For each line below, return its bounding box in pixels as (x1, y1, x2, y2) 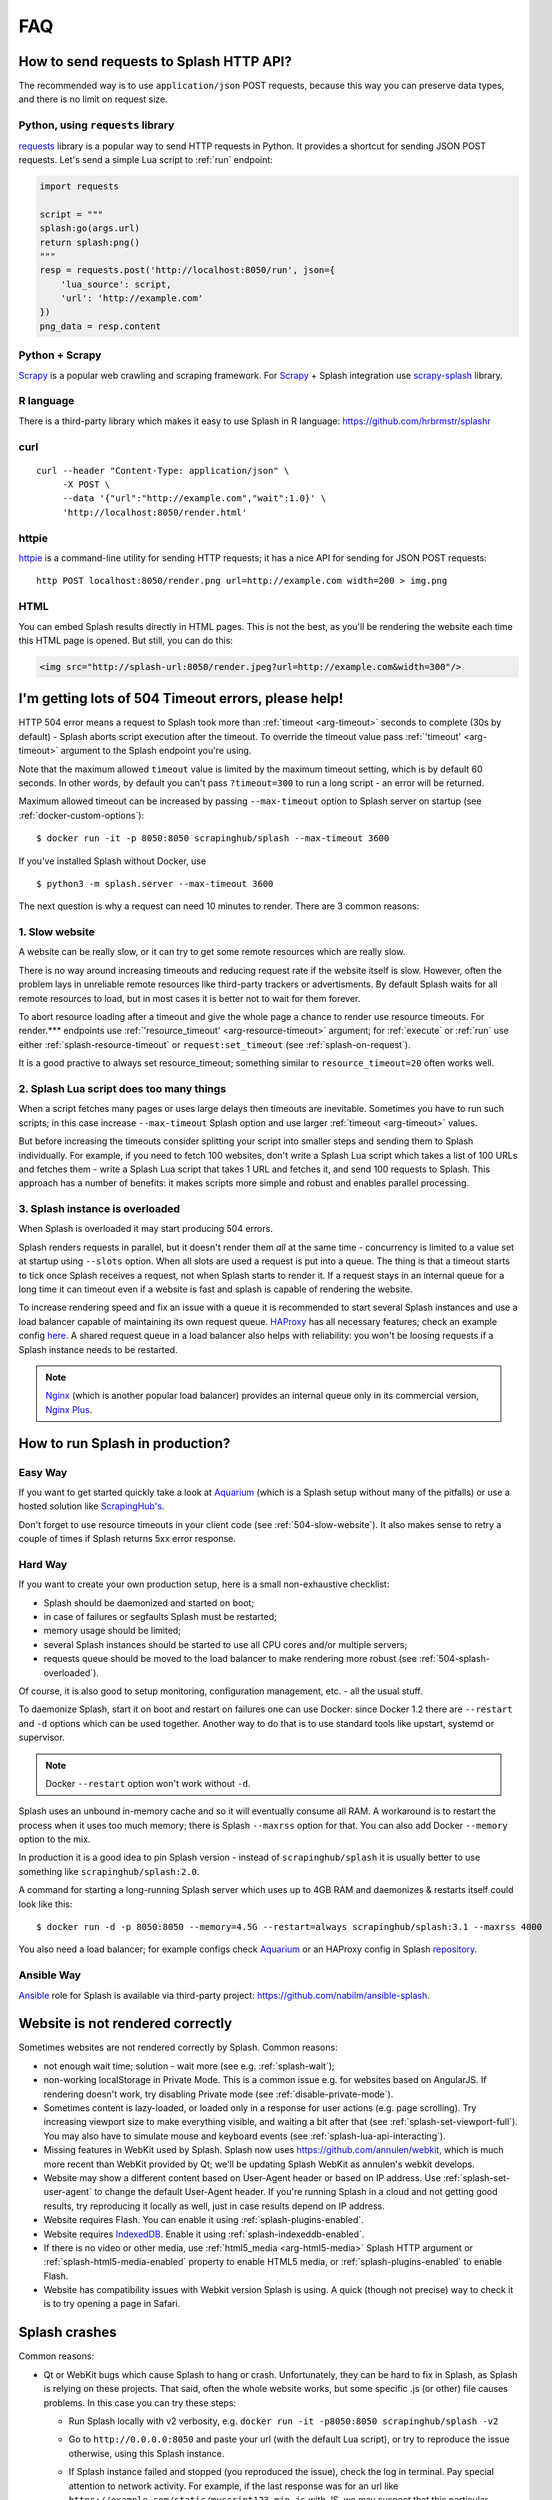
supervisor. (18, 1731, 65, 1744)
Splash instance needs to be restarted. (18, 1343, 179, 1355)
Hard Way (18, 1557, 68, 1571)
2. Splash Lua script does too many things (18, 1081, 227, 1095)
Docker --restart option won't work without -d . (45, 1777, 251, 1789)
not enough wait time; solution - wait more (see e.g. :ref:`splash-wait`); (43, 2060, 335, 2072)
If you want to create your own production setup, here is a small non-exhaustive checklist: (18, 1578, 390, 1590)
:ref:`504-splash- (418, 1653, 490, 1665)
